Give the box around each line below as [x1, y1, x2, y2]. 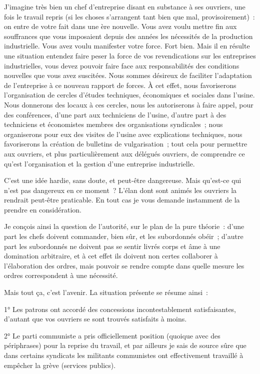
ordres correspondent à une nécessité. [4, 270, 118, 280]
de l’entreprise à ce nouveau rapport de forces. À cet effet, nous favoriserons [4, 79, 236, 90]
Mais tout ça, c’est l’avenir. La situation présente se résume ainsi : [4, 287, 208, 297]
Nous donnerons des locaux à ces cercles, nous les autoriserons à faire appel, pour [4, 99, 253, 109]
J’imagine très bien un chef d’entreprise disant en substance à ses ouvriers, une [4, 1, 245, 11]
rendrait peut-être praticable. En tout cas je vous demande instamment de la [4, 194, 240, 205]
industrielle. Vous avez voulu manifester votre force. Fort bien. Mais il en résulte [4, 40, 250, 51]
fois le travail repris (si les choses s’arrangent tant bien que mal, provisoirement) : [4, 11, 255, 21]
